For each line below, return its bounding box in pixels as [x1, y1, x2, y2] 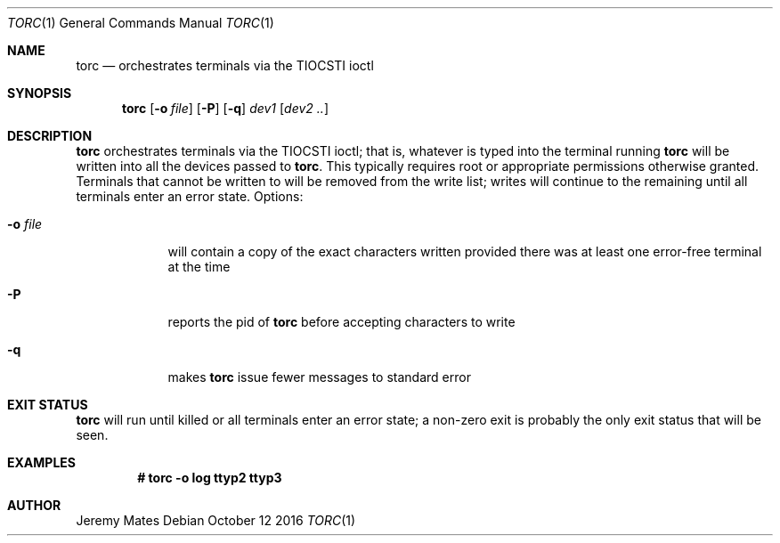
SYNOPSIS [7, 85, 72, 101]
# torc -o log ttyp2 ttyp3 [137, 470, 282, 485]
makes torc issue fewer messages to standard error [167, 369, 471, 385]
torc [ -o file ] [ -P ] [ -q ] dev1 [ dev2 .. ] [122, 101, 329, 116]
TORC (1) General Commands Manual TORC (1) [7, 15, 274, 30]
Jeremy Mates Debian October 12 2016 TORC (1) [76, 513, 356, 528]
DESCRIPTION [7, 128, 93, 143]
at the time [167, 259, 231, 274]
